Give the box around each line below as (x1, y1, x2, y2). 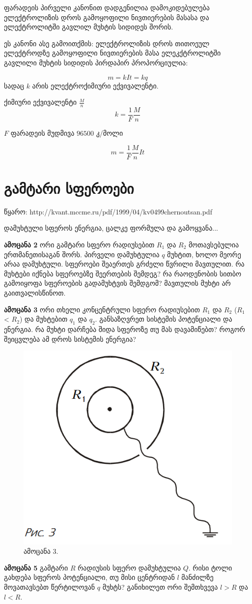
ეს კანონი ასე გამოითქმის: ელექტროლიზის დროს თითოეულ (4, 38, 210, 48)
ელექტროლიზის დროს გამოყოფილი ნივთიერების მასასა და (4, 12, 209, 22)
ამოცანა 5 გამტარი (4, 562, 68, 573)
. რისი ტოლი (188, 562, 232, 573)
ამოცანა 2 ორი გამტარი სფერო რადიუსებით (4, 240, 155, 250)
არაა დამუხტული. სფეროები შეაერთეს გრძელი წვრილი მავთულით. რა (4, 259, 245, 269)
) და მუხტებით (19, 314, 68, 324)
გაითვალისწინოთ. (4, 287, 66, 298)
